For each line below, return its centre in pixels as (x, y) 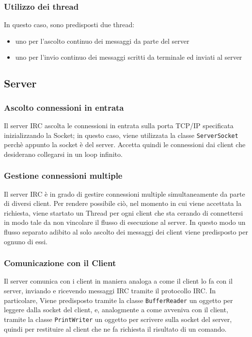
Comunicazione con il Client (60, 263)
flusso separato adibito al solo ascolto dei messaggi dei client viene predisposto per (126, 232)
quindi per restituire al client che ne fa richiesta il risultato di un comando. (115, 329)
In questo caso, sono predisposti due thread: (69, 25)
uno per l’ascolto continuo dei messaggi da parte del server (102, 41)
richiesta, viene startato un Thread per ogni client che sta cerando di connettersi (124, 212)
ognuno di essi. (26, 241)
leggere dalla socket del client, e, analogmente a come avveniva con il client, (116, 310)
